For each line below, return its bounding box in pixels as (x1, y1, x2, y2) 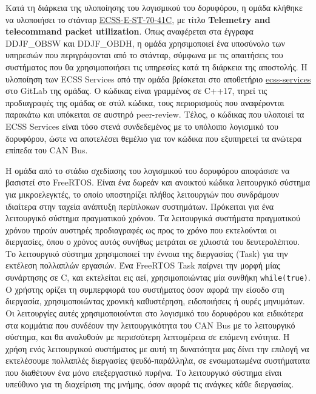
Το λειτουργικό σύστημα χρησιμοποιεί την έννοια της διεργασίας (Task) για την (5, 247, 288, 259)
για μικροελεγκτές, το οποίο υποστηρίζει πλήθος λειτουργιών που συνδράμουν (5, 187, 280, 200)
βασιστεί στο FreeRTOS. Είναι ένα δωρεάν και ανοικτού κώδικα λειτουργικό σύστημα (5, 176, 311, 189)
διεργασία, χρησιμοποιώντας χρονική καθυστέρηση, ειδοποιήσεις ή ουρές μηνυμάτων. (5, 295, 305, 307)
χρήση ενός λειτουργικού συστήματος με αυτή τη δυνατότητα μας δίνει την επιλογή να (5, 342, 309, 355)
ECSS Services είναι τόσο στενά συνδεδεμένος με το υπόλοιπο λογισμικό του (5, 119, 279, 132)
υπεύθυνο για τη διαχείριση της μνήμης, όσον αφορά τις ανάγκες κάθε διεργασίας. (5, 378, 294, 390)
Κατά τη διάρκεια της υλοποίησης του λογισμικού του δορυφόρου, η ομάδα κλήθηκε (5, 1, 303, 13)
